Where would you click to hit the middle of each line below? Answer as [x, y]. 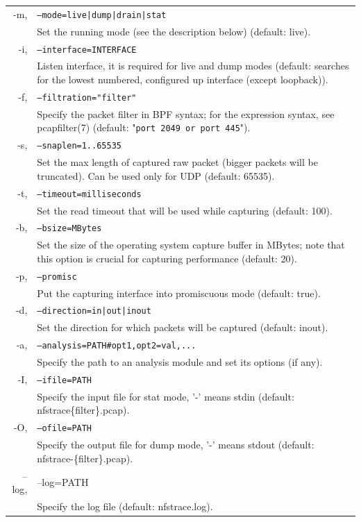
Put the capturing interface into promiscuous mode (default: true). [179, 293]
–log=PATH [63, 482]
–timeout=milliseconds [89, 194]
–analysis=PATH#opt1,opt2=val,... [117, 346]
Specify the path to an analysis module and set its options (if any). [180, 362]
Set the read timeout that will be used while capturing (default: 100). [185, 210]
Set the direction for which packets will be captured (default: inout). [183, 327]
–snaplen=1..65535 [79, 146]
